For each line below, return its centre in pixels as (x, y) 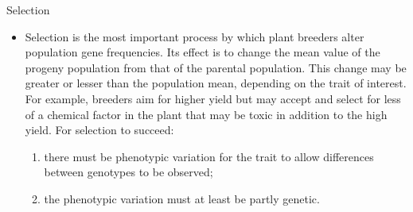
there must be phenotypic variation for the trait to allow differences (209, 156)
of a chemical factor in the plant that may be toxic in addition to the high (206, 114)
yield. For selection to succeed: (99, 130)
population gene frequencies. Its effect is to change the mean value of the (203, 52)
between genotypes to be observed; (129, 172)
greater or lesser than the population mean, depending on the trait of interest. (216, 83)
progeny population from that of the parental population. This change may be (216, 67)
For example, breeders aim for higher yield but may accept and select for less (213, 98)
